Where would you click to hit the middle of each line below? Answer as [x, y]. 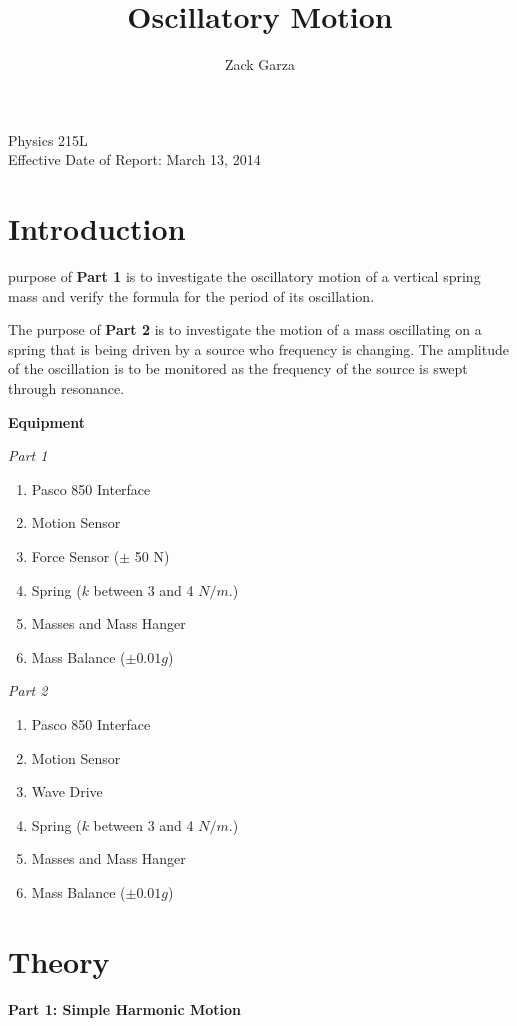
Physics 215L [48, 139]
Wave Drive [67, 791]
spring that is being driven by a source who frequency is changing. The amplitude [258, 348]
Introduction [97, 228]
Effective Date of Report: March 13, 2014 [134, 159]
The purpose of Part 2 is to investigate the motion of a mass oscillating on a [245, 329]
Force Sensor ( [75, 555]
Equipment [46, 421]
